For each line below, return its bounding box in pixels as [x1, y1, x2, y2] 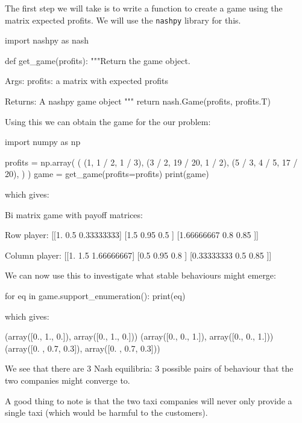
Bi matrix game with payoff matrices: [5, 208, 143, 221]
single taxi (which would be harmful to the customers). [5, 406, 208, 419]
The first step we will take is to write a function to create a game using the [5, 2, 283, 14]
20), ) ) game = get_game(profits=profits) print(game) [5, 167, 209, 180]
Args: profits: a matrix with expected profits [5, 74, 169, 87]
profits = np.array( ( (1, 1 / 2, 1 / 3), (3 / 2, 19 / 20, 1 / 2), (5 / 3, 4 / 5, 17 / [5, 155, 298, 168]
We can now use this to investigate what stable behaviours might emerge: [5, 269, 276, 282]
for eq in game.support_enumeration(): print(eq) [5, 289, 186, 302]
